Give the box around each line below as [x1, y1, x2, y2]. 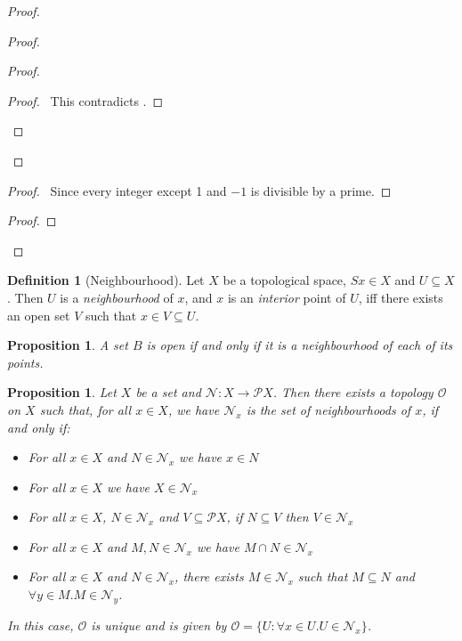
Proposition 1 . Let [7, 383, 117, 402]
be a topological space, [223, 271, 346, 289]
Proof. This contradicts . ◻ [7, 91, 164, 110]
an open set [7, 305, 70, 324]
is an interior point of [227, 288, 346, 306]
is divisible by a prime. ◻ [250, 181, 392, 199]
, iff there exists [358, 288, 443, 306]
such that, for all [39, 400, 132, 418]
